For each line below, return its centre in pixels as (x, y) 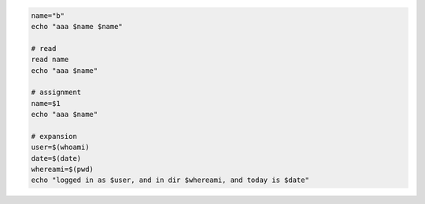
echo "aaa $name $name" (77, 26)
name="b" (48, 15)
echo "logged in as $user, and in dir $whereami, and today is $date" (170, 180)
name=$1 (46, 103)
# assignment (56, 93)
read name (50, 60)
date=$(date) (56, 158)
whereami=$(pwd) (63, 169)
